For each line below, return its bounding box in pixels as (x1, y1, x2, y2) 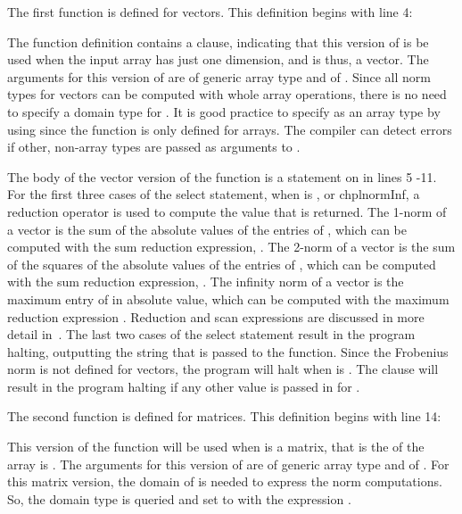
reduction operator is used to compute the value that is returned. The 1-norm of (7, 202, 447, 220)
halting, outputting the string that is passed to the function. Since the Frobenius (7, 342, 449, 361)
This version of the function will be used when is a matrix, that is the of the (7, 437, 425, 456)
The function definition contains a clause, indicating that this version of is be (7, 32, 429, 51)
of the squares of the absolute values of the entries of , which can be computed (7, 254, 436, 273)
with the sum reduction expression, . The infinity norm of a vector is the (7, 272, 404, 291)
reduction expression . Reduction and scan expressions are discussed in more (7, 307, 425, 326)
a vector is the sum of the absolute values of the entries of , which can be (7, 220, 408, 238)
